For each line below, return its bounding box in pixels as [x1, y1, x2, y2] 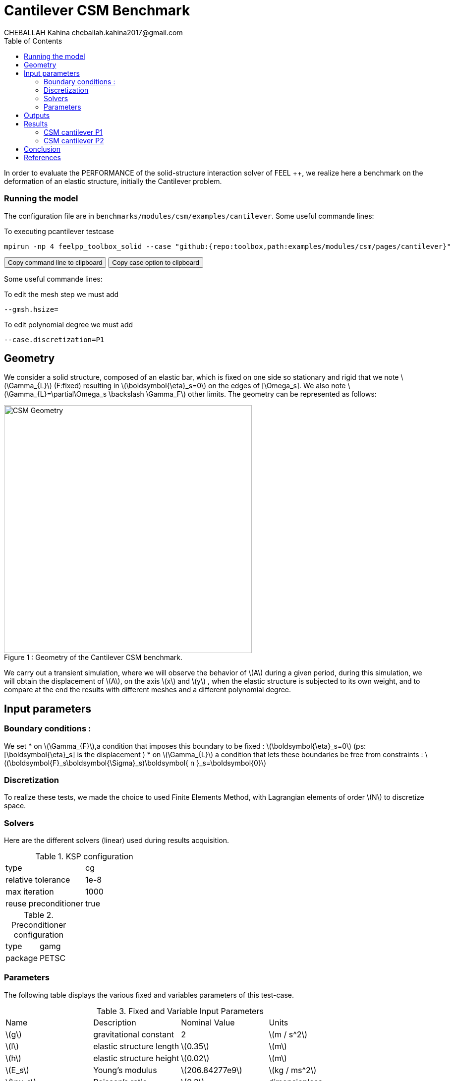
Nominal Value [181, 1017, 235, 1027]
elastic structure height [93, 1053, 179, 1063]
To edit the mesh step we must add [4, 290, 119, 299]
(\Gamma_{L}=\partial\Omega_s [4, 390, 107, 399]
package [5, 953, 38, 963]
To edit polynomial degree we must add [4, 320, 133, 329]
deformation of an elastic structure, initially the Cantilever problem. [4, 177, 222, 185]
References [24, 153, 61, 162]
